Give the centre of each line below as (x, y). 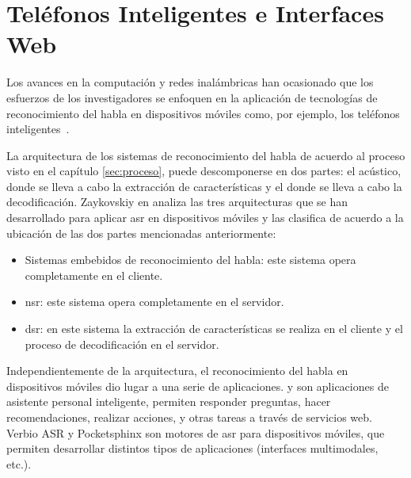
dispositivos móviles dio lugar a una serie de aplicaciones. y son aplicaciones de (198, 386)
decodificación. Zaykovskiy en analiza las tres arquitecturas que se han (177, 202)
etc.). (19, 463)
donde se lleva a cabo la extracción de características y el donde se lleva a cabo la (204, 186)
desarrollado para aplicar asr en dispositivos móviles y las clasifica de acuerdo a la (205, 218)
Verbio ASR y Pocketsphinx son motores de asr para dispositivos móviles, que (196, 432)
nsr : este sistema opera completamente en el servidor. (154, 302)
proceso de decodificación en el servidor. (122, 344)
